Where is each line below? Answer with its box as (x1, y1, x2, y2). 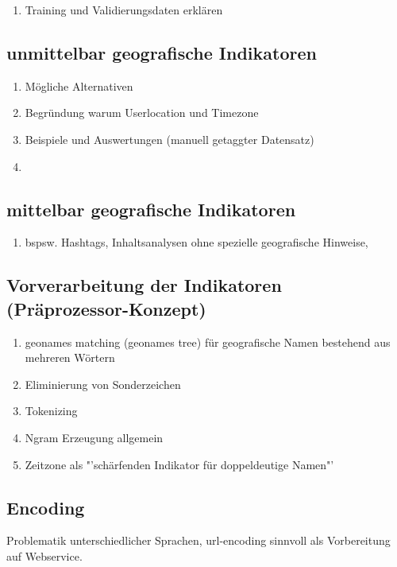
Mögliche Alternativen (25, 77, 133, 94)
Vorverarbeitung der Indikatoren (6, 273, 282, 297)
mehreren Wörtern (25, 349, 115, 366)
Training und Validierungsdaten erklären (25, 2, 223, 17)
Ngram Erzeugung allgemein (25, 429, 164, 445)
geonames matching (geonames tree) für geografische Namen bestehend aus (25, 333, 391, 350)
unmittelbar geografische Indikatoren (6, 40, 317, 64)
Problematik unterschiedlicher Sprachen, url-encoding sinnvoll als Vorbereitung (6, 532, 391, 549)
